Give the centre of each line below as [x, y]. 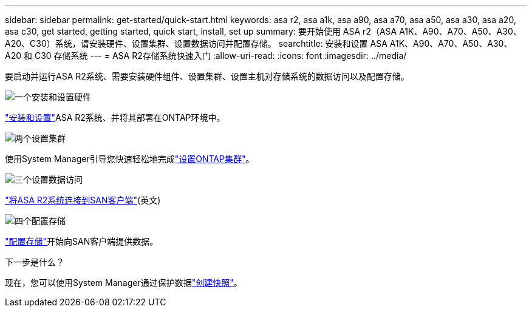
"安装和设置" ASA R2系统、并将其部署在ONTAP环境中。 [115, 117]
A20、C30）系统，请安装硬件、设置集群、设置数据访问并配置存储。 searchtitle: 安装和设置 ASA [196, 43]
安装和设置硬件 [61, 97]
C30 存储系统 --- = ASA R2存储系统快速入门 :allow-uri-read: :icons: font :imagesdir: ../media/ [220, 56]
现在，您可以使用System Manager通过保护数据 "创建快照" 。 [124, 283]
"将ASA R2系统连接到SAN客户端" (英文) [83, 200]
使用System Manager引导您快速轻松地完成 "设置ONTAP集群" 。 [130, 159]
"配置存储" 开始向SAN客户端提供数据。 [82, 241]
